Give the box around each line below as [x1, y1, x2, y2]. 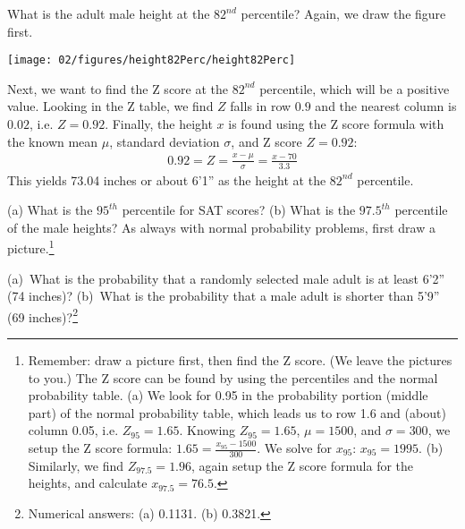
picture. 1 [7, 236, 55, 258]
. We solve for [257, 439, 333, 457]
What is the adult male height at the [7, 4, 210, 22]
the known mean [7, 132, 98, 150]
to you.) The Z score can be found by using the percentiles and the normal [28, 368, 438, 387]
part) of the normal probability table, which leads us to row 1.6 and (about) [28, 403, 446, 422]
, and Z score [231, 132, 302, 150]
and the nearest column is [315, 97, 457, 115]
